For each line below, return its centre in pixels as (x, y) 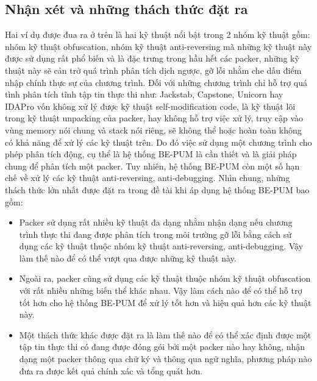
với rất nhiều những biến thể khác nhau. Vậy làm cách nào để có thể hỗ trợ (161, 290)
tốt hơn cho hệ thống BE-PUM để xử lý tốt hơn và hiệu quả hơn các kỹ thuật (165, 302)
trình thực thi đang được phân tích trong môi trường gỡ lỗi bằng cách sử (155, 234)
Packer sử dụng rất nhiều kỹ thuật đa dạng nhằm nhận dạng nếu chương (156, 222)
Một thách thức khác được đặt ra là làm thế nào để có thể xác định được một (165, 334)
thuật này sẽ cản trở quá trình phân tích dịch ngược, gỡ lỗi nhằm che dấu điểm (153, 70)
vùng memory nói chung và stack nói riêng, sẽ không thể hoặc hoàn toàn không (153, 130)
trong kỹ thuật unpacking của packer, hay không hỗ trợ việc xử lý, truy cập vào (154, 118)
